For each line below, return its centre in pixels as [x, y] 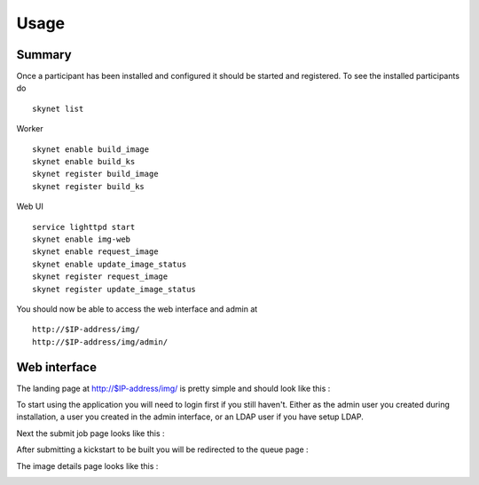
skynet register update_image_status [114, 289]
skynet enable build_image [91, 149]
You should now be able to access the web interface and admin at [137, 309]
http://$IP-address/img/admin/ [100, 342]
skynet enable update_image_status [110, 264]
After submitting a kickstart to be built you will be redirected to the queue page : [163, 449]
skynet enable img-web [82, 239]
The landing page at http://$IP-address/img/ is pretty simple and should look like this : [173, 388]
